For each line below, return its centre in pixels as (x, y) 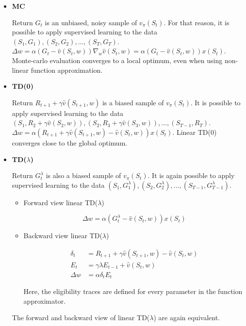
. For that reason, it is (197, 22)
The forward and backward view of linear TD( (81, 317)
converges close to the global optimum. (70, 142)
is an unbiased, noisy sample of (91, 22)
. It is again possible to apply (191, 175)
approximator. (45, 301)
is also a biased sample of (83, 175)
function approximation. (67, 70)
